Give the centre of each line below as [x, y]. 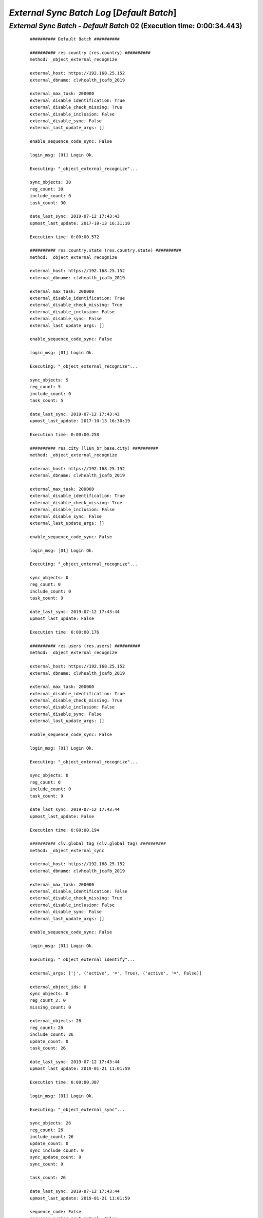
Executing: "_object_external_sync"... [77, 1109]
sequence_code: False [56, 1212]
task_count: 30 [48, 203]
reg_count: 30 [47, 189]
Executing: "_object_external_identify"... [83, 959]
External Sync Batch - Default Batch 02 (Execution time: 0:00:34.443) [126, 26]
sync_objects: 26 [50, 1123]
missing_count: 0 [50, 1007]
